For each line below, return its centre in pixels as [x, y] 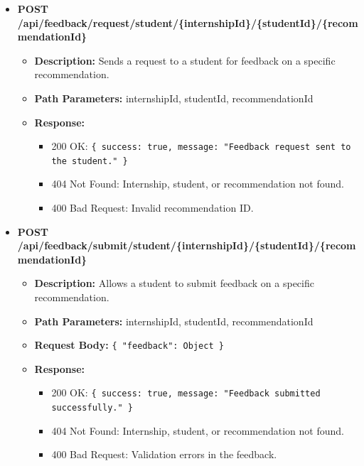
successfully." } [92, 408]
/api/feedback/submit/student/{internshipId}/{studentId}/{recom [187, 245]
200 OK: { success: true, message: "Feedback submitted [186, 392]
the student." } [90, 161]
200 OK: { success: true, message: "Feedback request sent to [201, 146]
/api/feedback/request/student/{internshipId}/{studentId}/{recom [188, 22]
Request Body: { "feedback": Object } [129, 345]
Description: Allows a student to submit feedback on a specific [174, 283]
